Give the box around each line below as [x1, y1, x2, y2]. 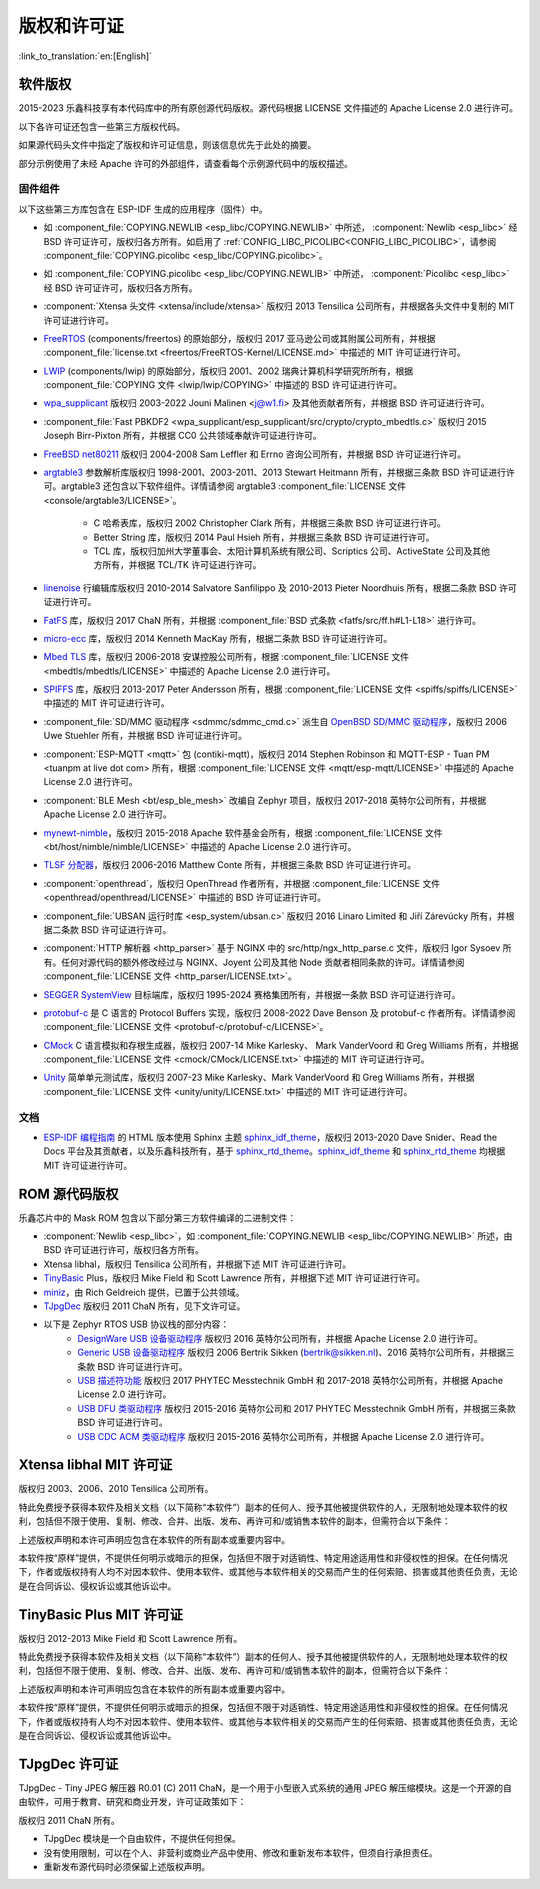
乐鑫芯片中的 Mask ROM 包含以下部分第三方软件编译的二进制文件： [18, 1211, 297, 1224]
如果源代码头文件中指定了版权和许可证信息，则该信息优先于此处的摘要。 [18, 139, 317, 151]
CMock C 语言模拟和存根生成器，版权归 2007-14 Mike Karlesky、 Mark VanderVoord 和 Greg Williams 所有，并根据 [43, 1039, 519, 1051]
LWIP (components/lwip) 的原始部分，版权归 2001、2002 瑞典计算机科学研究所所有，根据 [43, 365, 414, 377]
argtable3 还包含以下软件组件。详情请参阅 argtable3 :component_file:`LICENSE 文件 [60, 480, 407, 492]
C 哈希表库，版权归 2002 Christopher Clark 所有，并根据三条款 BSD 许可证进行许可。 [93, 517, 447, 529]
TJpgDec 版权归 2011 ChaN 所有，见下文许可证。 [43, 1300, 246, 1312]
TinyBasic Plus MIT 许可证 [18, 1606, 184, 1623]
